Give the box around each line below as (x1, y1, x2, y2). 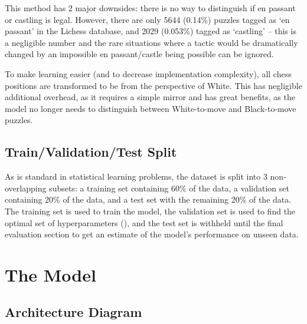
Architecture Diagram (5, 303, 142, 321)
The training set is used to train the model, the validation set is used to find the (5, 204, 296, 217)
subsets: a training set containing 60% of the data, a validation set (49, 181, 289, 194)
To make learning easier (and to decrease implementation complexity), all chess (5, 67, 292, 80)
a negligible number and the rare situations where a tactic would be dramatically (5, 36, 298, 48)
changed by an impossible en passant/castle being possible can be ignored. (5, 48, 274, 60)
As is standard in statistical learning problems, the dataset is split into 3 (5, 170, 267, 183)
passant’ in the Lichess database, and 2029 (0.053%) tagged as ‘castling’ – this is (5, 25, 296, 37)
